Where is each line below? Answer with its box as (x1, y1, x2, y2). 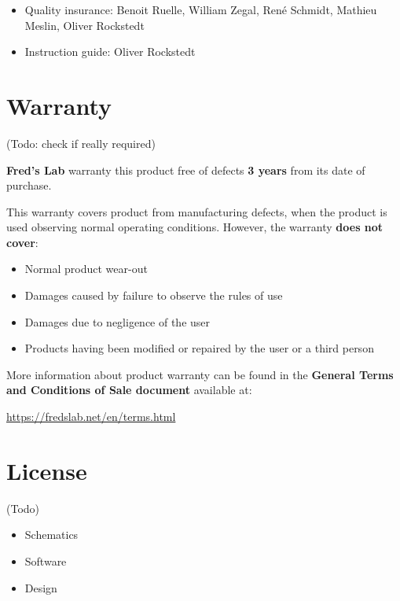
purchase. (6, 177, 52, 194)
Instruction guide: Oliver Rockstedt (24, 43, 196, 60)
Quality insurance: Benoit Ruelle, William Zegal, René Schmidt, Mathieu (24, 2, 377, 17)
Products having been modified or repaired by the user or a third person (24, 340, 374, 356)
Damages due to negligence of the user (24, 313, 211, 330)
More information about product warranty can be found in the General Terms (6, 366, 394, 382)
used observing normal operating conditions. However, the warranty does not (6, 219, 383, 235)
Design (24, 579, 57, 595)
